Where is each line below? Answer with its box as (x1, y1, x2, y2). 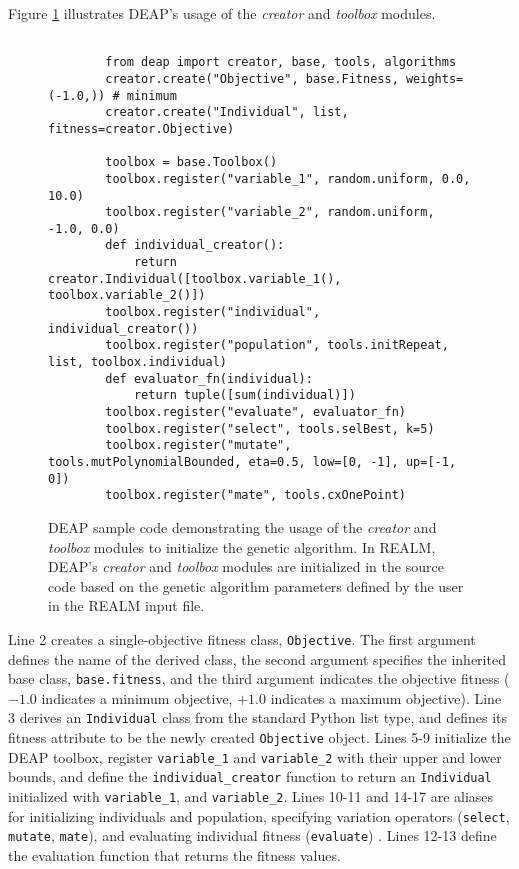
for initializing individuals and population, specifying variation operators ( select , (8, 805, 510, 826)
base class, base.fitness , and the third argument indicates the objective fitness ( (8, 668, 510, 689)
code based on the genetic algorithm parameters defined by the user (48, 575, 464, 596)
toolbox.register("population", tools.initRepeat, (105, 338, 449, 353)
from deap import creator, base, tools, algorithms (105, 55, 457, 70)
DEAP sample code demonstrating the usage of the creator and (48, 516, 437, 537)
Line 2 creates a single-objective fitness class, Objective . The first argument (8, 628, 476, 649)
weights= (405, 71, 464, 86)
